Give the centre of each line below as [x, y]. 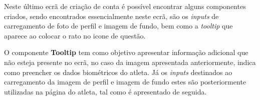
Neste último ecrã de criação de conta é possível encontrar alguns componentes [125, 6]
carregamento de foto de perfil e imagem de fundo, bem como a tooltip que [118, 26]
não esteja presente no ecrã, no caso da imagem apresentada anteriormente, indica [130, 62]
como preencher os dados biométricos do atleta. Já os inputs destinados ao [118, 72]
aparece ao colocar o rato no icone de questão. [75, 35]
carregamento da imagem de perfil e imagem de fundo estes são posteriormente [125, 82]
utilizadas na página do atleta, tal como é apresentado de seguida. [105, 91]
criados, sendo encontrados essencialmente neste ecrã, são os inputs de [111, 16]
